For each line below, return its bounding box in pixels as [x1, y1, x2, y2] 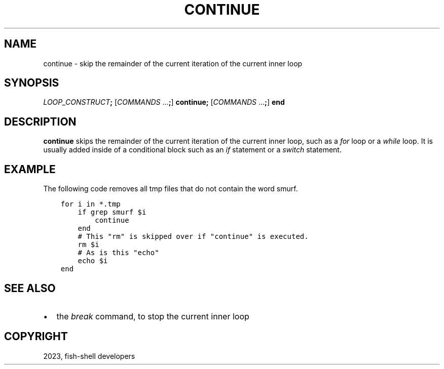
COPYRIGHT [4, 330, 68, 343]
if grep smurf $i [78, 208, 146, 217]
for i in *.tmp [60, 200, 121, 209]
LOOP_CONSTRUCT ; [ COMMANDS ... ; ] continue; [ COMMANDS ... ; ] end [43, 98, 285, 107]
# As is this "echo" [78, 249, 159, 257]
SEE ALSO [4, 281, 56, 295]
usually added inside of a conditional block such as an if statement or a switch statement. [43, 145, 342, 154]
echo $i [78, 257, 108, 265]
